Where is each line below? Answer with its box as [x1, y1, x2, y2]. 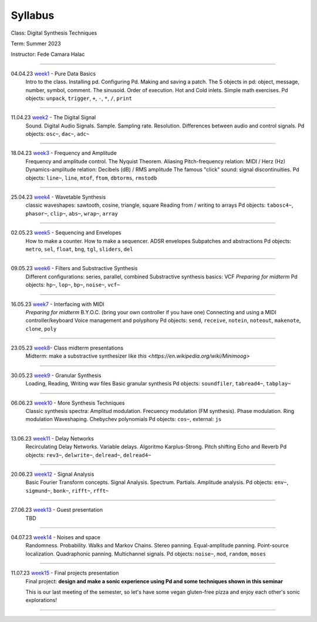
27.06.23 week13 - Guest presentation [11, 506, 103, 513]
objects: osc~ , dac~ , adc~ [25, 130, 90, 137]
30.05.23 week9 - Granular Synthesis [11, 372, 102, 379]
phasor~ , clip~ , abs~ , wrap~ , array [25, 210, 119, 217]
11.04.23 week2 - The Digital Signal [11, 114, 96, 121]
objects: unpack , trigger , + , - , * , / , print [25, 95, 132, 102]
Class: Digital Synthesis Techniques [11, 29, 97, 36]
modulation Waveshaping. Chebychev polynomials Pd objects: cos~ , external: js [25, 416, 222, 423]
